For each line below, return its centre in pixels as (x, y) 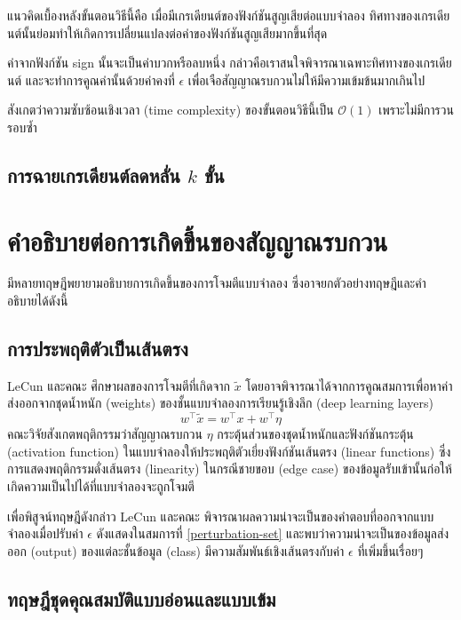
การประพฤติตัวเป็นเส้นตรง (98, 349)
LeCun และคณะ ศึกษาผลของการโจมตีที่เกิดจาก (119, 385)
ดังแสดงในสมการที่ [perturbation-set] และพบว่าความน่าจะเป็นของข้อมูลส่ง (273, 533)
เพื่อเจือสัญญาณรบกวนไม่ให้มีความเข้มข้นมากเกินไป (306, 79)
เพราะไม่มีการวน (416, 110)
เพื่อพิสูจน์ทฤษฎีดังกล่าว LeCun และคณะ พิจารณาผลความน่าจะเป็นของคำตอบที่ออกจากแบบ (221, 516)
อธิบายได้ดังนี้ (38, 301)
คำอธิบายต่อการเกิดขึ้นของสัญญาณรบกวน (198, 240)
